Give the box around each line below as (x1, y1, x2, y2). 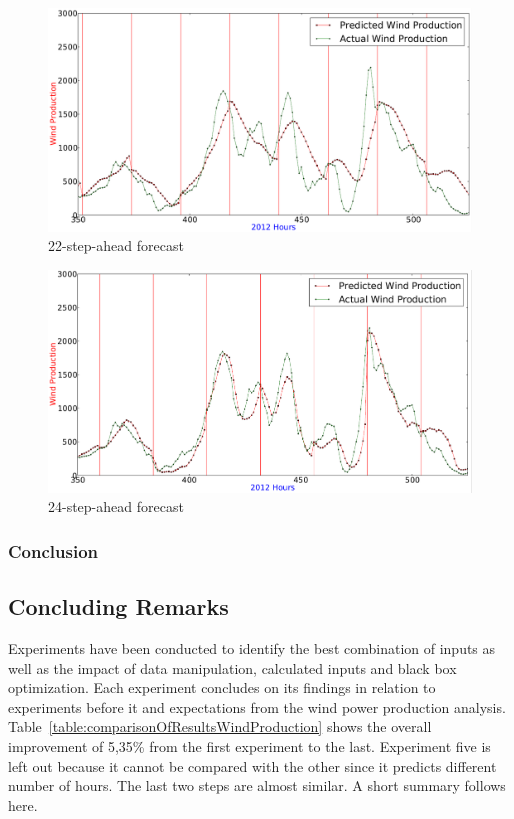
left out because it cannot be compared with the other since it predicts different (8, 755, 497, 776)
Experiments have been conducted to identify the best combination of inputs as (8, 637, 496, 658)
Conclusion (8, 538, 98, 563)
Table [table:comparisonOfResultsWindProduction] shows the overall (8, 716, 432, 737)
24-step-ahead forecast (48, 496, 184, 517)
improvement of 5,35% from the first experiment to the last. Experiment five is (8, 735, 491, 756)
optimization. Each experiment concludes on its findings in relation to (8, 677, 436, 698)
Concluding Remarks (8, 591, 229, 622)
